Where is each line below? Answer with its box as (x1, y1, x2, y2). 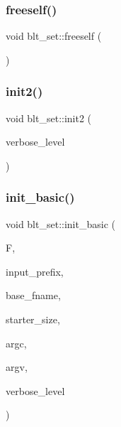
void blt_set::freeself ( (6, 28, 102, 43)
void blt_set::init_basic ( (6, 216, 115, 231)
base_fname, (6, 288, 61, 303)
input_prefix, (6, 264, 64, 279)
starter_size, (6, 312, 60, 326)
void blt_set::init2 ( (6, 110, 92, 125)
